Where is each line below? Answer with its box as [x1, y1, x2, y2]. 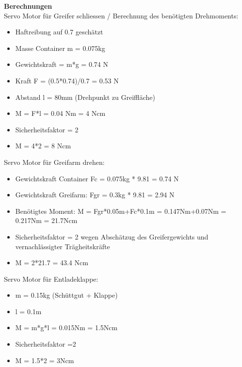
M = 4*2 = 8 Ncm [15, 141, 71, 151]
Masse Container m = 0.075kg [15, 43, 105, 53]
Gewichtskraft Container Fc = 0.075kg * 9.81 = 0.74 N [15, 173, 179, 183]
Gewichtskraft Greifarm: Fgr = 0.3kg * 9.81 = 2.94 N [15, 190, 175, 200]
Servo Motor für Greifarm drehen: [4, 157, 105, 167]
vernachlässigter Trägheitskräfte [15, 241, 110, 251]
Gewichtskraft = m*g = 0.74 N [15, 59, 108, 69]
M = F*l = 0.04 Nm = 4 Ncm [15, 108, 106, 118]
